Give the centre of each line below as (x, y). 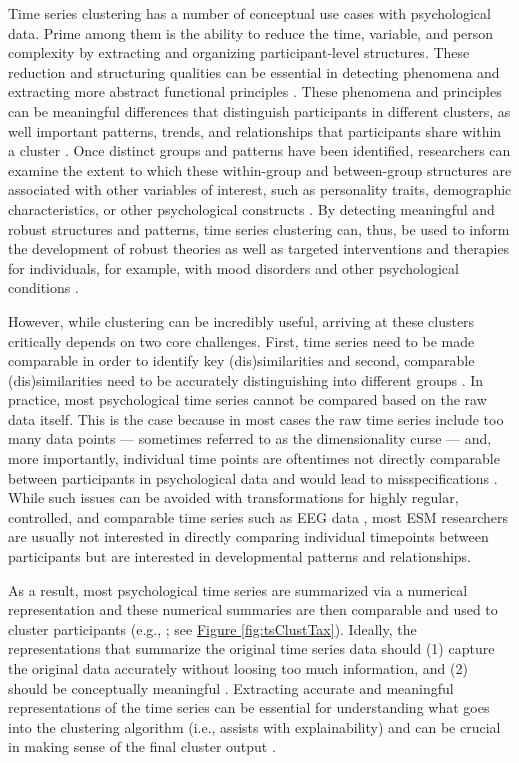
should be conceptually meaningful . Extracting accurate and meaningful (231, 687)
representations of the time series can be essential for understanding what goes (249, 707)
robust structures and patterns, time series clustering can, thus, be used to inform (259, 228)
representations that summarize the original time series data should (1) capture (251, 648)
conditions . (43, 287)
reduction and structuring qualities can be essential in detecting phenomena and (254, 71)
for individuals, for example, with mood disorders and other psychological (233, 267)
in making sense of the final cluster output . (142, 746)
